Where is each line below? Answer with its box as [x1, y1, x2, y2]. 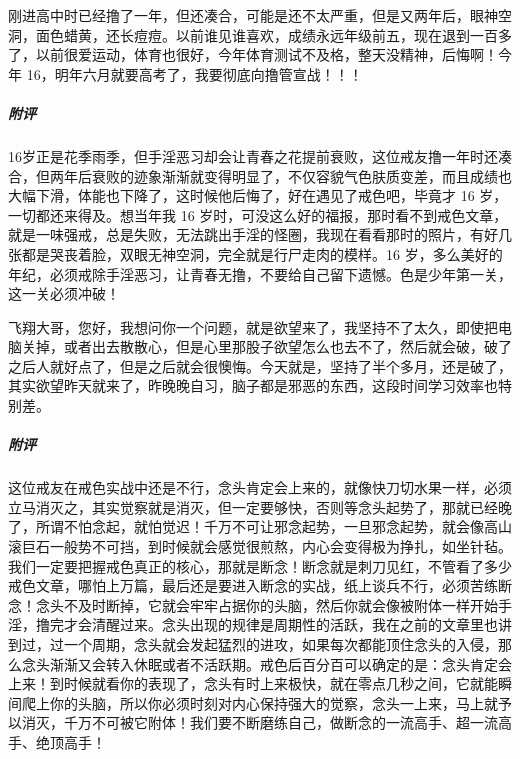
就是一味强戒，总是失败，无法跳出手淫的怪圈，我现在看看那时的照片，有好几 [8, 224, 512, 245]
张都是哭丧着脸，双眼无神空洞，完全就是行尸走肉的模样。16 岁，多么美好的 [8, 243, 503, 264]
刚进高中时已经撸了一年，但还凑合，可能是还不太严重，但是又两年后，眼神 [8, 5, 498, 25]
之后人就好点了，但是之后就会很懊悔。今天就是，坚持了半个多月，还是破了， [8, 355, 512, 376]
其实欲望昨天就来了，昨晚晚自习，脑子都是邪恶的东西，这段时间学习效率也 [8, 375, 498, 396]
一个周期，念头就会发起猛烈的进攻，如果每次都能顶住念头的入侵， [63, 633, 498, 654]
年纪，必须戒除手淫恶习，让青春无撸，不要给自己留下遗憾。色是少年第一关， [8, 263, 512, 284]
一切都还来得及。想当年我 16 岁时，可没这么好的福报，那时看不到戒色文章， [8, 204, 508, 225]
